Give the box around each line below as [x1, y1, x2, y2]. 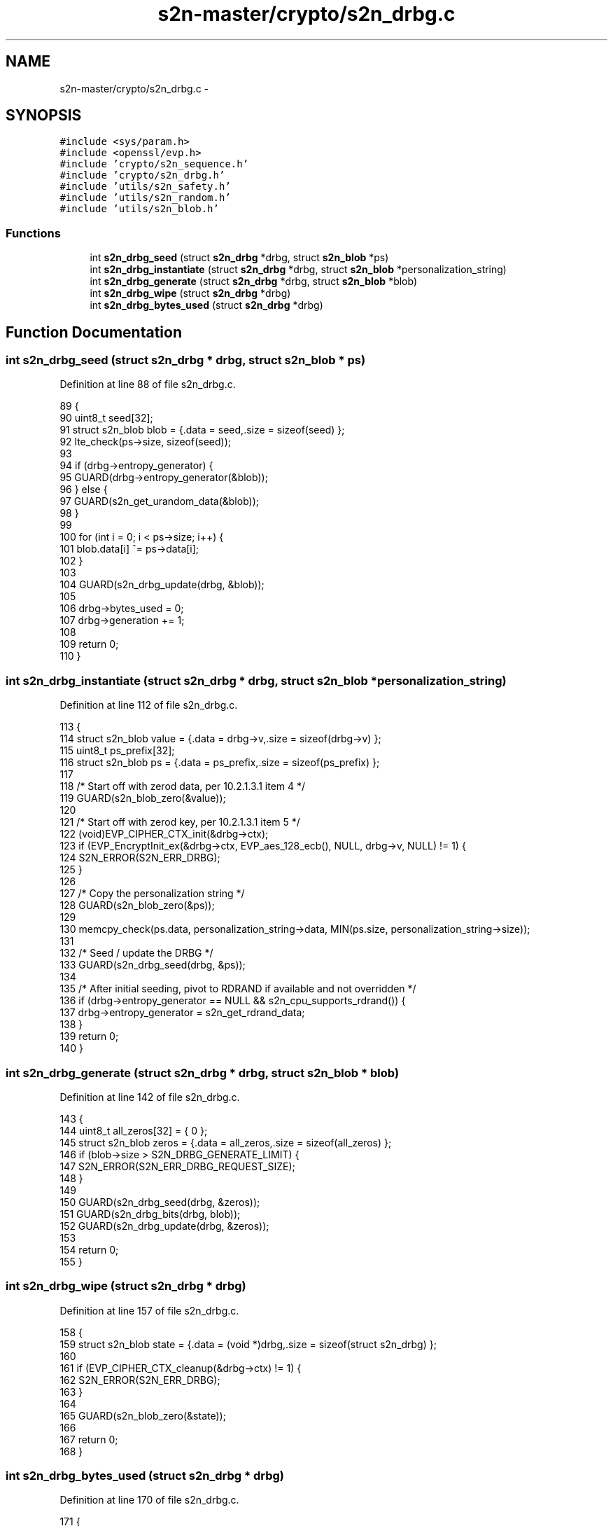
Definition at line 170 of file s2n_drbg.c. [59, 1494, 239, 1506]
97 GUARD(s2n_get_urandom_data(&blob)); [59, 495, 259, 508]
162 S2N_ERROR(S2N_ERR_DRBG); [59, 1373, 220, 1386]
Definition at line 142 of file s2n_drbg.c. [59, 1090, 240, 1103]
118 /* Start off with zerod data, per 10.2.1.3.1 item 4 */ [59, 780, 306, 793]
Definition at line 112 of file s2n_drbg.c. [59, 699, 238, 712]
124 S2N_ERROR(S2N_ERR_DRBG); [59, 852, 220, 864]
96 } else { [59, 483, 108, 496]
